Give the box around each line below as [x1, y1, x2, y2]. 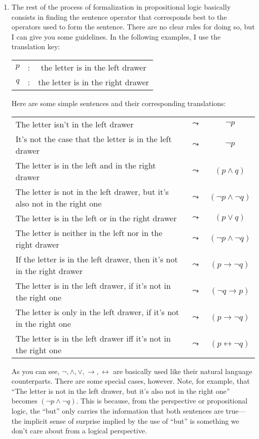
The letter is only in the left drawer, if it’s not [15, 306, 179, 318]
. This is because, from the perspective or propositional [76, 395, 248, 406]
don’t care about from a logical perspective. [11, 425, 147, 436]
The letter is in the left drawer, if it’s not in [15, 279, 171, 291]
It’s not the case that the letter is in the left [15, 132, 172, 145]
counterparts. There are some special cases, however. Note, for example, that [11, 376, 250, 386]
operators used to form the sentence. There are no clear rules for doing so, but [11, 21, 255, 32]
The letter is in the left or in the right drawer [15, 212, 177, 224]
